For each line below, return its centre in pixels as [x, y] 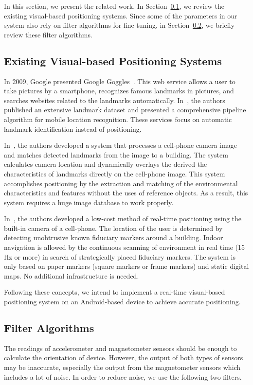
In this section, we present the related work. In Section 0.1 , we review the [114, 6]
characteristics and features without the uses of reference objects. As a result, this [126, 193]
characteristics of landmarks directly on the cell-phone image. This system [115, 173]
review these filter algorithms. [48, 34]
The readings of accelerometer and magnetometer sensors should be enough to [120, 348]
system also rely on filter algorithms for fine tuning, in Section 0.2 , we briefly [119, 25]
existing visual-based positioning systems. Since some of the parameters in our [121, 15]
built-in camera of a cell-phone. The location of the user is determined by [113, 228]
